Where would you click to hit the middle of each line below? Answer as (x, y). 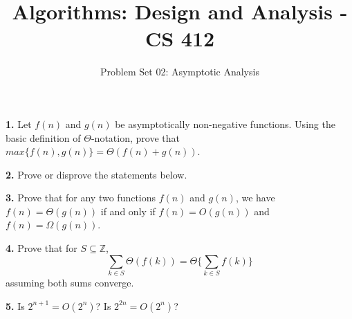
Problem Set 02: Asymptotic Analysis (180, 72)
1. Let (19, 124)
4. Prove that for (41, 248)
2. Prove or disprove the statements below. (96, 174)
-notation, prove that (135, 137)
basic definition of (43, 137)
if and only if (128, 211)
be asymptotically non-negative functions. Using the (225, 124)
